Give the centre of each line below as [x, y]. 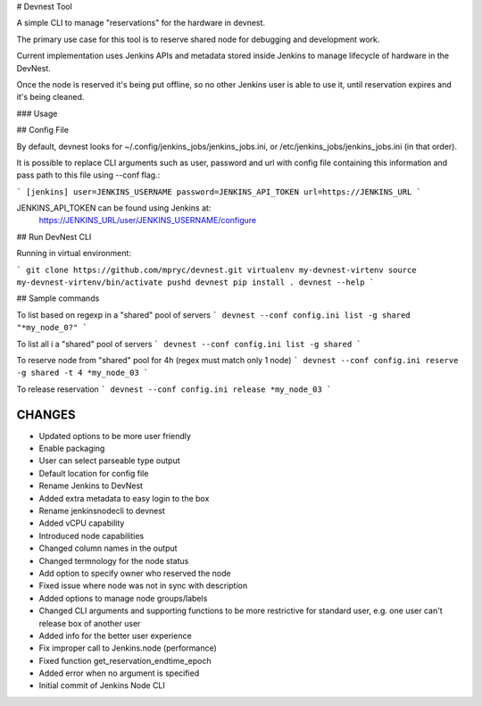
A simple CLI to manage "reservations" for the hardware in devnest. [141, 23]
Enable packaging [72, 449]
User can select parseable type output [109, 461]
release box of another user [90, 623]
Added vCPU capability [82, 523]
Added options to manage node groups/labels [123, 598]
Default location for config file [94, 473]
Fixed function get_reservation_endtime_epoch [125, 660]
